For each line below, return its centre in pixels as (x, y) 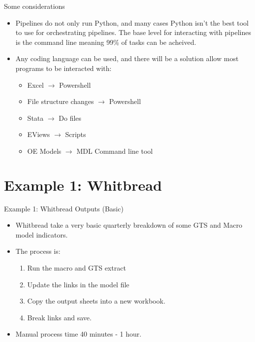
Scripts (76, 134)
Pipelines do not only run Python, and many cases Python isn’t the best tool (132, 22)
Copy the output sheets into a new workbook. (96, 301)
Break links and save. (59, 317)
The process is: (38, 251)
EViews (39, 134)
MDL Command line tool (115, 151)
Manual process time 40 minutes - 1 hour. (79, 334)
